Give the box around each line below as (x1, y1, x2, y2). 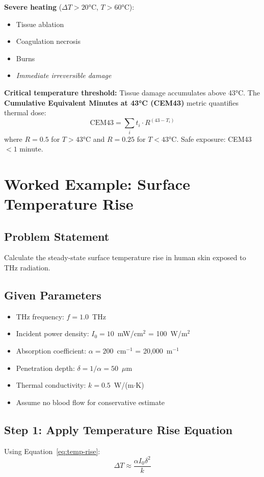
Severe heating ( (4, 2, 62, 12)
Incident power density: (16, 328, 89, 339)
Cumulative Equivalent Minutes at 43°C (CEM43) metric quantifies (4, 97, 239, 108)
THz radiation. (4, 262, 50, 273)
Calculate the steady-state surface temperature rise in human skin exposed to (4, 252, 246, 263)
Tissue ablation (16, 18, 64, 29)
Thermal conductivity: (16, 380, 86, 390)
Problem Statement (4, 228, 110, 244)
